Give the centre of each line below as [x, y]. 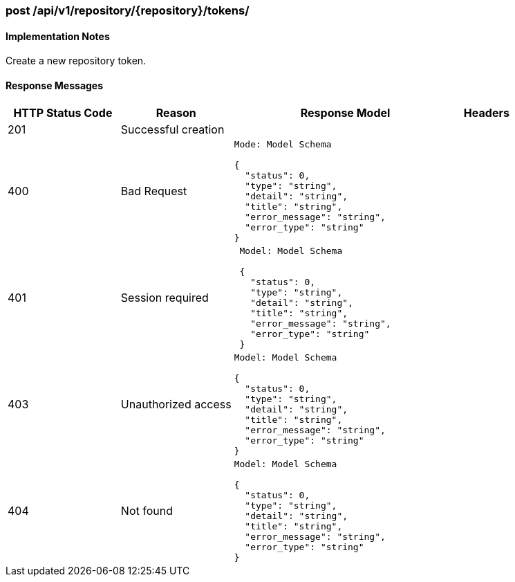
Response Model [345, 113]
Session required [165, 298]
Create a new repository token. [76, 61]
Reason [176, 113]
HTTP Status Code [63, 113]
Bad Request [154, 191]
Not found [147, 511]
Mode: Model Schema [283, 145]
